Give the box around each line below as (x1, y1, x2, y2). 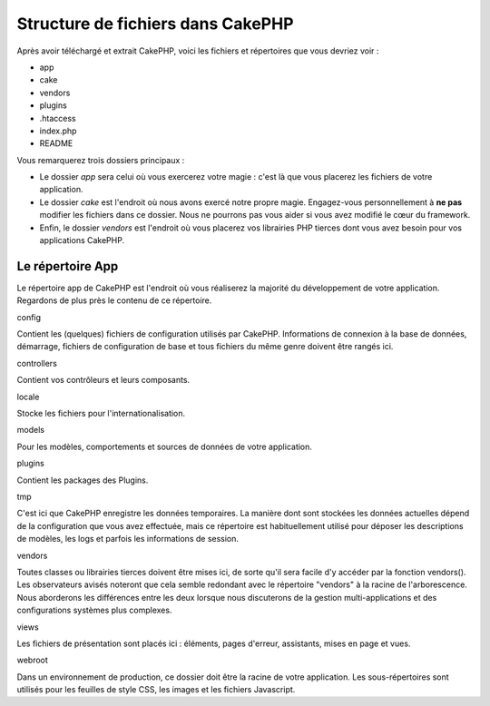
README (39, 138, 73, 149)
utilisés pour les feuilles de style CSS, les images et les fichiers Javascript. (16, 684, 296, 695)
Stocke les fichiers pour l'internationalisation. (16, 408, 186, 419)
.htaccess (39, 113, 76, 123)
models (16, 425, 45, 436)
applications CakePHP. (39, 235, 125, 246)
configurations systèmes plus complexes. (16, 604, 172, 616)
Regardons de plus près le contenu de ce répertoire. (16, 295, 212, 306)
